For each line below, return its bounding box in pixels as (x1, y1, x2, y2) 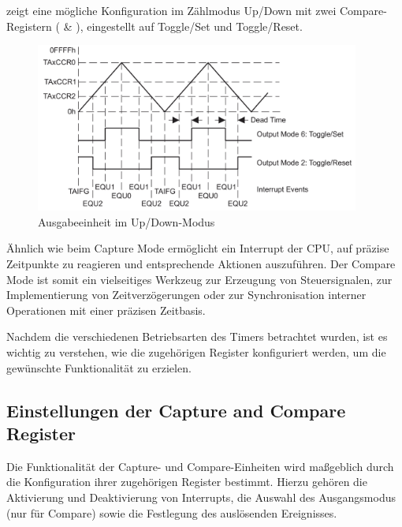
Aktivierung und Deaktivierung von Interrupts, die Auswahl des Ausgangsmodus (6, 488, 396, 505)
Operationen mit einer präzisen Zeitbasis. (6, 301, 206, 318)
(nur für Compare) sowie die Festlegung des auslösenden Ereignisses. (6, 504, 337, 521)
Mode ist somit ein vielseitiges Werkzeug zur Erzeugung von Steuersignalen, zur (6, 271, 393, 287)
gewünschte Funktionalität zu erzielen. (6, 359, 192, 376)
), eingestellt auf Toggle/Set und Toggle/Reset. (76, 17, 303, 34)
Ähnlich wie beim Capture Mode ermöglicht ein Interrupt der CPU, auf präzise (6, 240, 389, 256)
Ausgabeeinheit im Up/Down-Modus (38, 213, 215, 230)
